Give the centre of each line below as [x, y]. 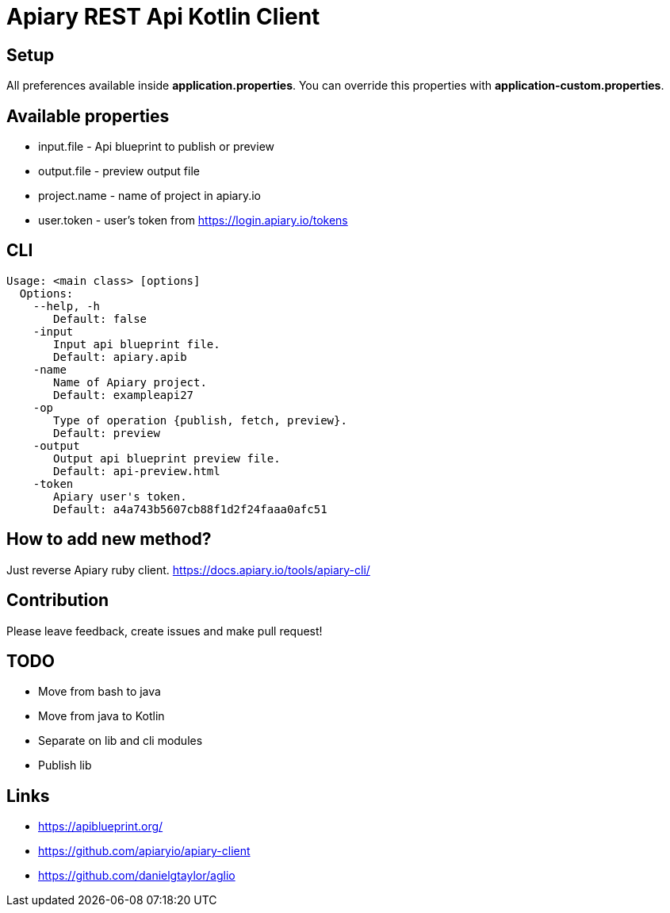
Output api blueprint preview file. [167, 458]
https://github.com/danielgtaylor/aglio [137, 876]
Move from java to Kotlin [101, 716]
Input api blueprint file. [137, 344]
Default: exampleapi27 [124, 395]
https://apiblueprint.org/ [101, 827]
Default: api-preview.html [137, 471]
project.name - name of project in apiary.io [149, 196]
